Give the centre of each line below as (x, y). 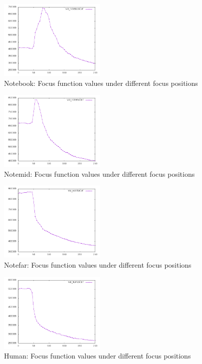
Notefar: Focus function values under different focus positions (98, 264)
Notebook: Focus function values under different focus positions (101, 83)
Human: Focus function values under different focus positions (98, 356)
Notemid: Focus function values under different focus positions (100, 174)
